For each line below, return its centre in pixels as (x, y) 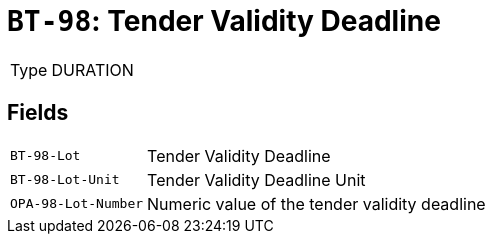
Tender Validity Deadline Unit (256, 179)
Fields (38, 113)
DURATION (92, 69)
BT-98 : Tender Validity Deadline (224, 21)
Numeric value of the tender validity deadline (316, 203)
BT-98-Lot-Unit (65, 180)
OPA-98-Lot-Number (77, 204)
